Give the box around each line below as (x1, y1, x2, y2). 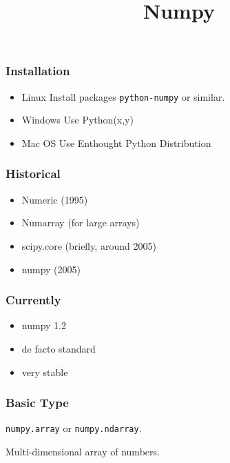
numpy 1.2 (21, 318, 66, 333)
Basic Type (6, 394, 69, 411)
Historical (6, 165, 61, 182)
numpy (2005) (21, 262, 81, 276)
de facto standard (21, 341, 96, 355)
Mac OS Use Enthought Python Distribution (21, 135, 211, 150)
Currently (6, 291, 61, 308)
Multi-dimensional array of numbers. (6, 444, 160, 458)
